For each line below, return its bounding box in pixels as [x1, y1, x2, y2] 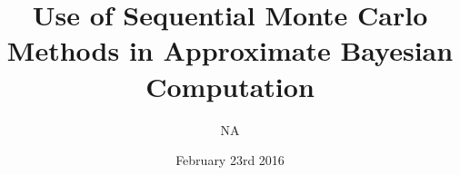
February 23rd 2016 [175, 151, 285, 170]
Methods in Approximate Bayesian [6, 32, 454, 69]
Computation [145, 67, 315, 104]
